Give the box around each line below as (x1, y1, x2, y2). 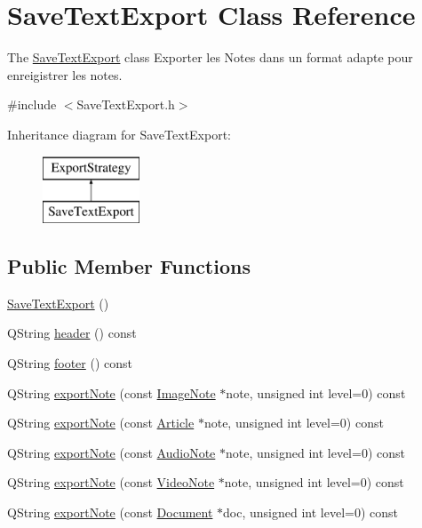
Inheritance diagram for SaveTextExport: (7, 124, 231, 143)
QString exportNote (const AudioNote (7, 443, 216, 461)
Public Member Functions (7, 252, 251, 280)
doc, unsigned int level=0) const (223, 503, 398, 522)
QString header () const (7, 324, 137, 342)
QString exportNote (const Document (7, 503, 213, 522)
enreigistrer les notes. (7, 65, 123, 84)
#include (7, 95, 57, 114)
